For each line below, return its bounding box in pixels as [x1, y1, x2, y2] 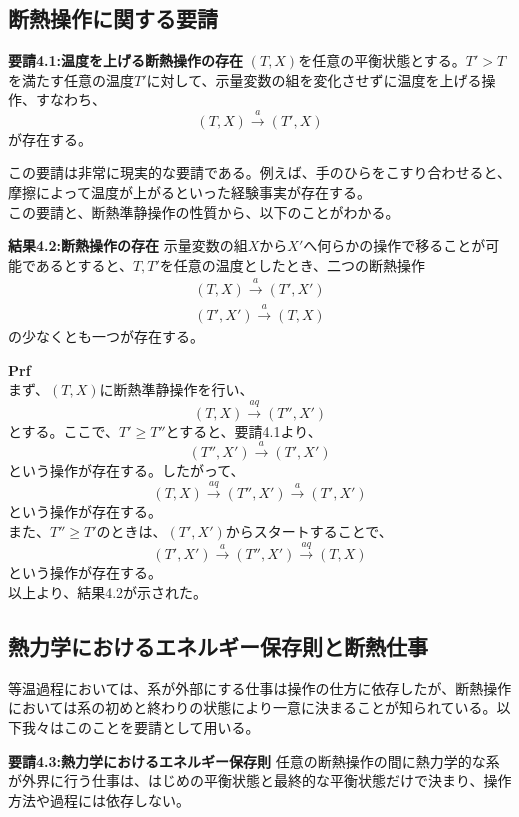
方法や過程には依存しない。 [8, 789, 190, 810]
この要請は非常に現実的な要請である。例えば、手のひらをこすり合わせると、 [8, 162, 512, 183]
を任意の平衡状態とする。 [298, 50, 466, 71]
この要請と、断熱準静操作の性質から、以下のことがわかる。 [8, 201, 400, 222]
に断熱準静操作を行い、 [99, 379, 254, 400]
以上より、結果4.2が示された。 [8, 581, 208, 602]
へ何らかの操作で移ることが [303, 235, 486, 256]
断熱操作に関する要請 [8, 3, 218, 34]
